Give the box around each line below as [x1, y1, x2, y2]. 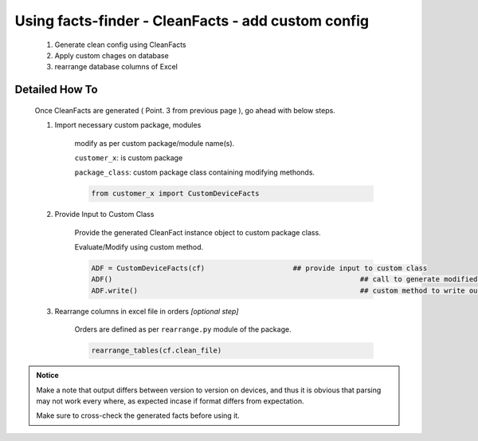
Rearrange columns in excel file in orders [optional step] [54, 306, 239, 316]
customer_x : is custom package [74, 152, 183, 163]
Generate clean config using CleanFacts [54, 40, 186, 49]
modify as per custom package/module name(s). [74, 138, 235, 148]
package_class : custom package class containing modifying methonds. [74, 167, 315, 177]
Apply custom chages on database [54, 50, 169, 60]
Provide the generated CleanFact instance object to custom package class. [74, 227, 322, 237]
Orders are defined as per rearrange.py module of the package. [74, 325, 292, 334]
